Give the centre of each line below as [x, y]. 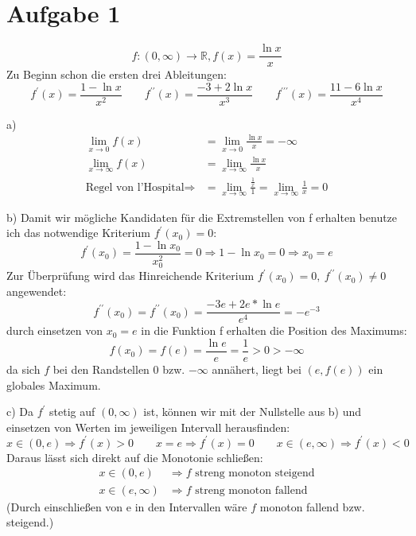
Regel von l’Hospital [135, 187]
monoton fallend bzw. [312, 506]
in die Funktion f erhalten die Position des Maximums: [274, 330]
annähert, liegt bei [257, 369]
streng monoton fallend [251, 490]
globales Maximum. [54, 385]
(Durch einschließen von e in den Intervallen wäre [127, 506]
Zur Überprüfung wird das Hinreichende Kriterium [130, 276]
